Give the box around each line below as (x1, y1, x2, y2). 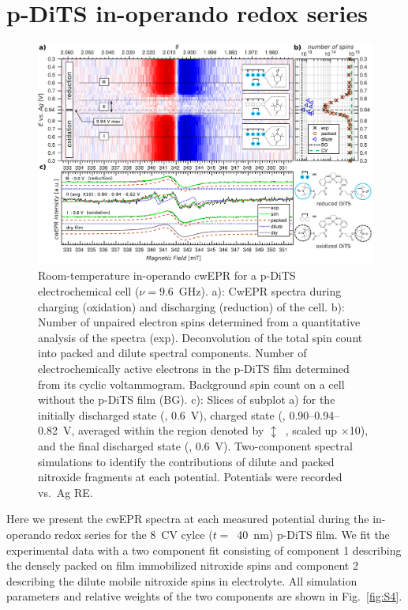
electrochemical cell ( (38, 283, 140, 299)
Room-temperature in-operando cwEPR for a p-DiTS (38, 267, 296, 284)
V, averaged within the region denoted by (62, 422, 264, 439)
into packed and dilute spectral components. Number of (38, 345, 307, 361)
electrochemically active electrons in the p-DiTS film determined (38, 360, 350, 377)
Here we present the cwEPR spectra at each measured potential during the (6, 510, 369, 527)
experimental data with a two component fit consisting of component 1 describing (6, 541, 402, 558)
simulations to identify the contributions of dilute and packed (38, 453, 335, 469)
